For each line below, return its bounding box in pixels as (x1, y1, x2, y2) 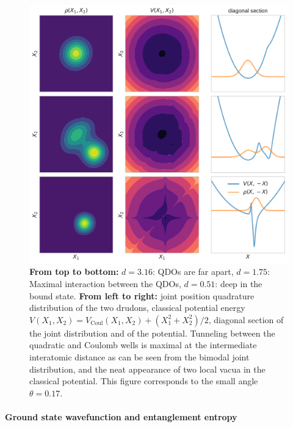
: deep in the (215, 277, 262, 290)
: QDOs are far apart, (152, 265, 234, 278)
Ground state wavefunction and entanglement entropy (5, 410, 237, 423)
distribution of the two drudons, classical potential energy (29, 301, 245, 314)
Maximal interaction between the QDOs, (29, 277, 181, 290)
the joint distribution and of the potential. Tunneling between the (29, 326, 275, 339)
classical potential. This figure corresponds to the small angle (29, 374, 258, 387)
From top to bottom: (29, 265, 119, 278)
